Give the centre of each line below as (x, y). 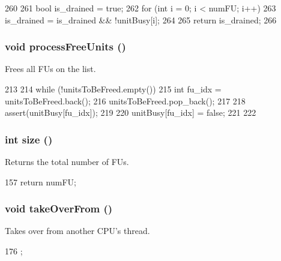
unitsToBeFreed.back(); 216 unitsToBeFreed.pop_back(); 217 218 (125, 100)
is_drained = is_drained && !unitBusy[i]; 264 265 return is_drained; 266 (141, 19)
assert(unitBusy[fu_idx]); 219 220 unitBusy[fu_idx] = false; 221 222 (131, 112)
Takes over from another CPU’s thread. (77, 231)
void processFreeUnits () (65, 46)
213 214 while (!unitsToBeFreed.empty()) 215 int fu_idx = (113, 89)
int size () (29, 139)
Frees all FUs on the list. (50, 69)
